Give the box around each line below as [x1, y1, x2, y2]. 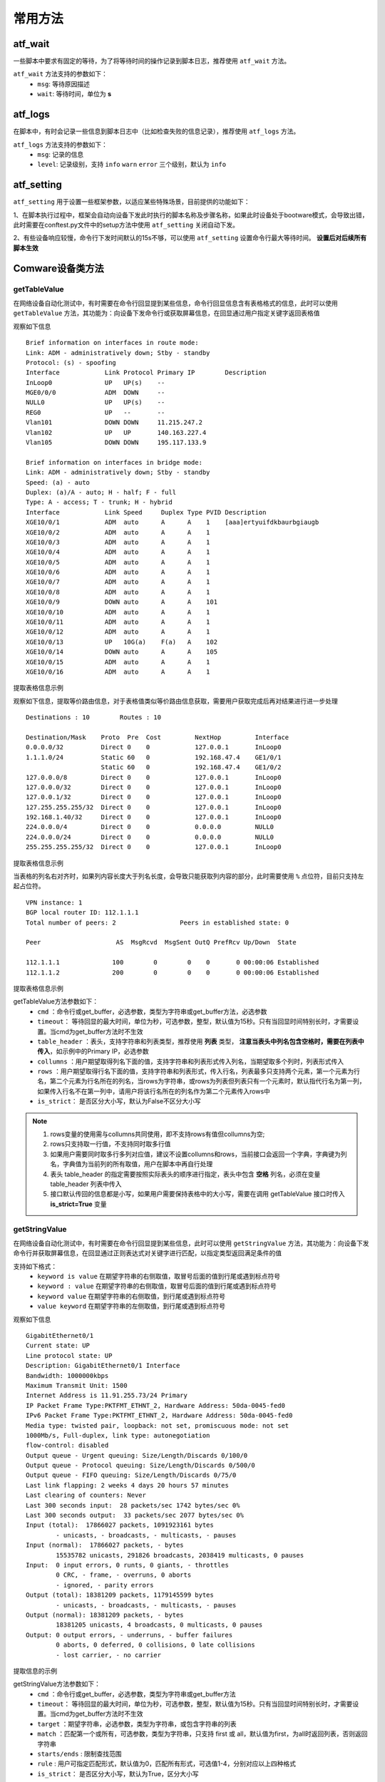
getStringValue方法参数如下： [13, 1679, 101, 1689]
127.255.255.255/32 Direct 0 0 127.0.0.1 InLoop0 [26, 803, 282, 811]
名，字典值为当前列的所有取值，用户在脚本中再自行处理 [50, 1160, 213, 1168]
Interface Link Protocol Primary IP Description [26, 369, 267, 377]
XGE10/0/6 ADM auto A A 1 [26, 568, 210, 577]
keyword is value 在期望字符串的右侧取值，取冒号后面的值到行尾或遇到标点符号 [37, 1272, 281, 1281]
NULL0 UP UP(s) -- [26, 398, 165, 406]
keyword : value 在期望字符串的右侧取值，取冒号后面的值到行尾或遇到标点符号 [37, 1282, 277, 1290]
